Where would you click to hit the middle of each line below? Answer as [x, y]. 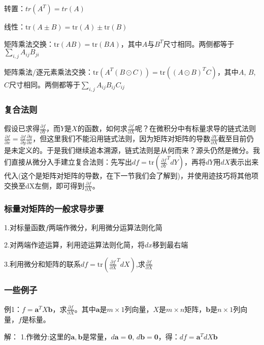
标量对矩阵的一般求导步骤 [54, 209]
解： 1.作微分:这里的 [38, 336]
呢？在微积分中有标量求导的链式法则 [195, 128]
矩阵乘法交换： [29, 43]
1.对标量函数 [25, 227]
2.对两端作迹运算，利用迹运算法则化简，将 [74, 244]
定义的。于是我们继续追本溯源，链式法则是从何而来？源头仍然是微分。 [135, 150]
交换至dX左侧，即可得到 [44, 185]
